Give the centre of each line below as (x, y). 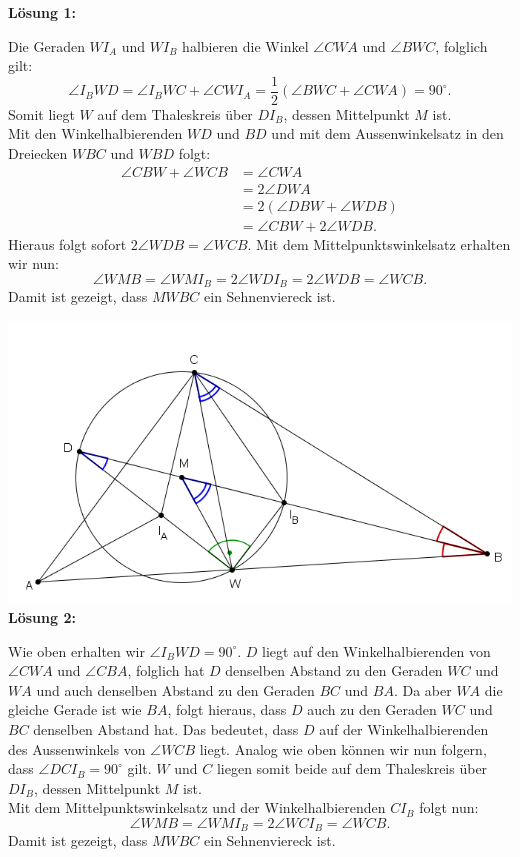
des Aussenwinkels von (77, 748)
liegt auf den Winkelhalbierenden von (376, 650)
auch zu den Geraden (372, 709)
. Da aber (422, 689)
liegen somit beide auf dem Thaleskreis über (352, 768)
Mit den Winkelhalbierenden (95, 133)
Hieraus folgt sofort (67, 243)
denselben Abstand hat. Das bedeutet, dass (166, 728)
